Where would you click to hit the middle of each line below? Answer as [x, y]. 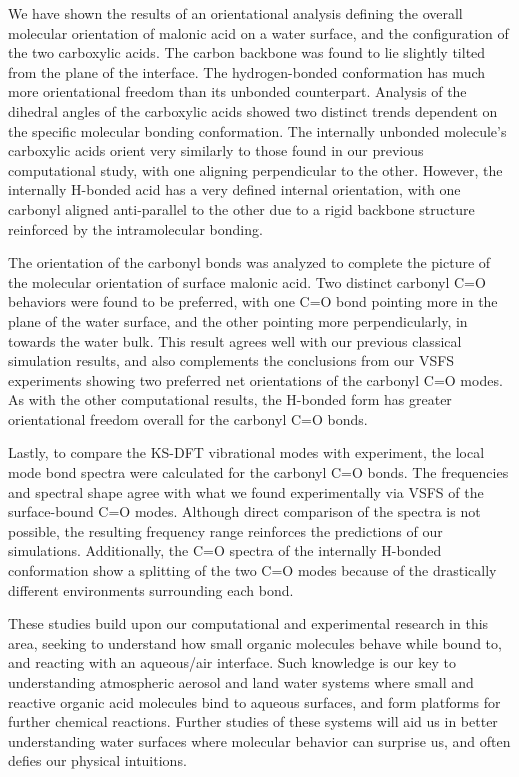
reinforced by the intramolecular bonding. [135, 228]
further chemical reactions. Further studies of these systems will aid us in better [253, 721]
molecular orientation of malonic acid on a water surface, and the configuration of [258, 32]
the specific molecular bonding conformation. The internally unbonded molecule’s [257, 130]
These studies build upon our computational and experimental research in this [248, 623]
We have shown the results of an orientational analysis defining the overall [235, 13]
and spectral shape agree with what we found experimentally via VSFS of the [246, 491]
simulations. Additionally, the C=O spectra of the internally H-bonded [225, 550]
